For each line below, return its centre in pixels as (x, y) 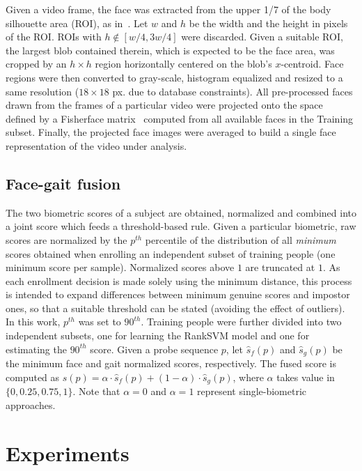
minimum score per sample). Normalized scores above (120, 267)
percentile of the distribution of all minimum (241, 239)
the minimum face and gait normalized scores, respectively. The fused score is (171, 363)
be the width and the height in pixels (268, 23)
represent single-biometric (252, 391)
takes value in (306, 377)
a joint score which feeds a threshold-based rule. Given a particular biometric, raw (181, 226)
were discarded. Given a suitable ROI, (262, 37)
